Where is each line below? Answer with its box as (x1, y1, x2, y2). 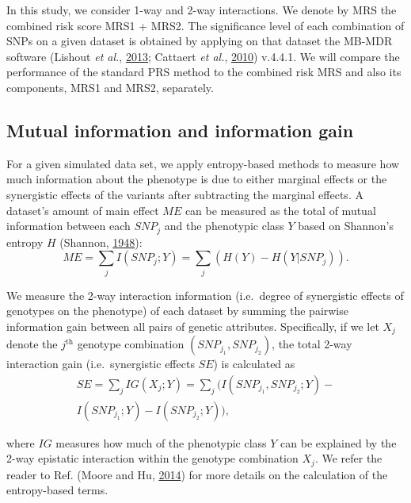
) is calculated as (213, 355, 295, 372)
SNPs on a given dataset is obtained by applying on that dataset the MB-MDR (6, 33, 393, 49)
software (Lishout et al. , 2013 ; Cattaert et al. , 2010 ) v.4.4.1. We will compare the (6, 48, 400, 64)
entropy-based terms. (6, 482, 108, 498)
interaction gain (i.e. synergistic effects (6, 355, 195, 372)
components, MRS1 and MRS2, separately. (6, 79, 214, 95)
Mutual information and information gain (6, 117, 354, 142)
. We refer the (314, 450, 382, 467)
